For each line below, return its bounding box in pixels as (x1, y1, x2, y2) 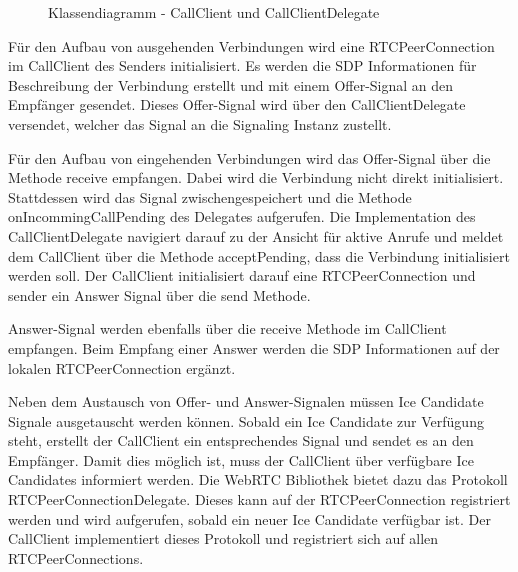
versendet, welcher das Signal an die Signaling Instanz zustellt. (8, 113, 392, 134)
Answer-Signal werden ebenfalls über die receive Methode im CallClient (8, 318, 447, 339)
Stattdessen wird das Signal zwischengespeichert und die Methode (8, 186, 412, 207)
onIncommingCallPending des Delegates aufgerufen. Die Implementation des (8, 206, 476, 227)
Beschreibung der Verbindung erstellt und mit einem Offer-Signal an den (8, 74, 454, 95)
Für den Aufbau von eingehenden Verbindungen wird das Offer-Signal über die (8, 147, 491, 168)
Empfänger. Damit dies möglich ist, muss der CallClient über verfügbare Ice (8, 449, 474, 470)
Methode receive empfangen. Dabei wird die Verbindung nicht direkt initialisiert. (8, 167, 504, 188)
